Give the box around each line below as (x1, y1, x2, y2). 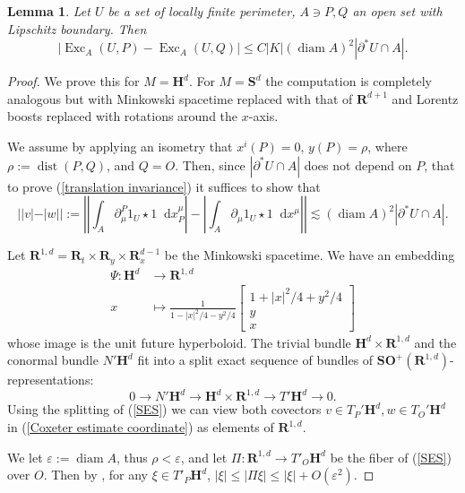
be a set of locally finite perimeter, (108, 2, 296, 20)
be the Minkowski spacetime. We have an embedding (164, 246, 455, 264)
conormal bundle (7, 350, 99, 369)
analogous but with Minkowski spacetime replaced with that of (7, 89, 353, 108)
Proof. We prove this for (7, 72, 140, 91)
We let (7, 447, 43, 466)
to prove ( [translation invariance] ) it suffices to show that (7, 177, 321, 195)
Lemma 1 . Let (7, 2, 90, 20)
